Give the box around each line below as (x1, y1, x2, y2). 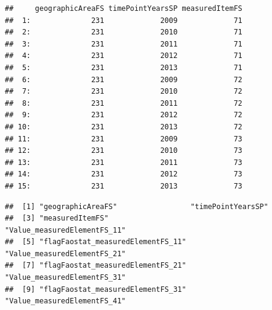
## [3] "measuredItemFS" (5, 214, 109, 223)
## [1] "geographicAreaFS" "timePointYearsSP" (5, 202, 268, 211)
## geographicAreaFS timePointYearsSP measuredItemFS (5, 4, 242, 13)
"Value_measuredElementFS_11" (5, 225, 126, 234)
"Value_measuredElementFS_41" (5, 297, 126, 306)
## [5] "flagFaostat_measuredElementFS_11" (5, 237, 186, 247)
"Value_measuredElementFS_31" (5, 273, 126, 282)
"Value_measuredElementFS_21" (5, 249, 126, 258)
